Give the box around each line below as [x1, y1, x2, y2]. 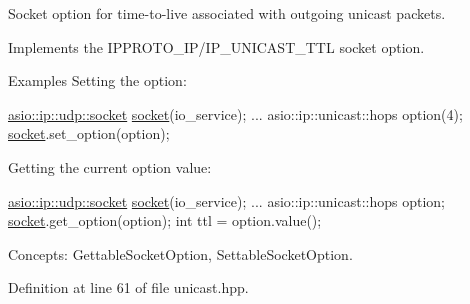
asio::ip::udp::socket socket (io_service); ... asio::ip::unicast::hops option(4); [8, 103, 463, 124]
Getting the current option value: [8, 156, 212, 177]
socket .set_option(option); [8, 123, 170, 144]
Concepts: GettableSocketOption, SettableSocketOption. [8, 243, 353, 264]
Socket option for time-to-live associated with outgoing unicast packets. [8, 3, 446, 23]
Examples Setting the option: [8, 70, 187, 91]
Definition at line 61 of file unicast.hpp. [8, 277, 249, 298]
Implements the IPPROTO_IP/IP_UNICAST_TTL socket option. [8, 36, 425, 57]
